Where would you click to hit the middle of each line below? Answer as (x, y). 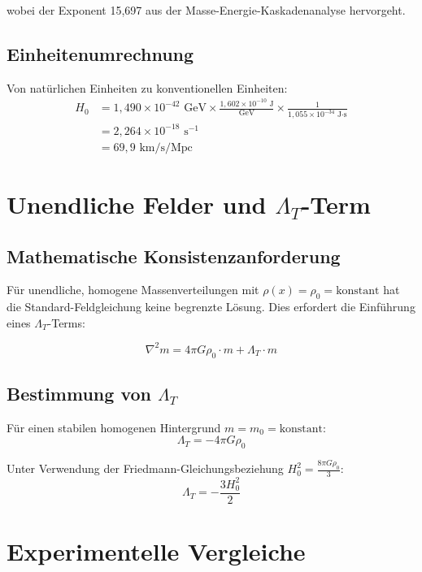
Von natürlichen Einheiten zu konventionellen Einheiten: (147, 87)
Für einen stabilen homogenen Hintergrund (114, 427)
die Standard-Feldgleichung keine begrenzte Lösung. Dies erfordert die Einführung (211, 307)
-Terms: (66, 322)
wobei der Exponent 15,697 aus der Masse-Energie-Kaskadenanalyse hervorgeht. (206, 10)
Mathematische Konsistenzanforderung (174, 256)
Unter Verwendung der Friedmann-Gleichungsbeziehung (145, 468)
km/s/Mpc (166, 147)
